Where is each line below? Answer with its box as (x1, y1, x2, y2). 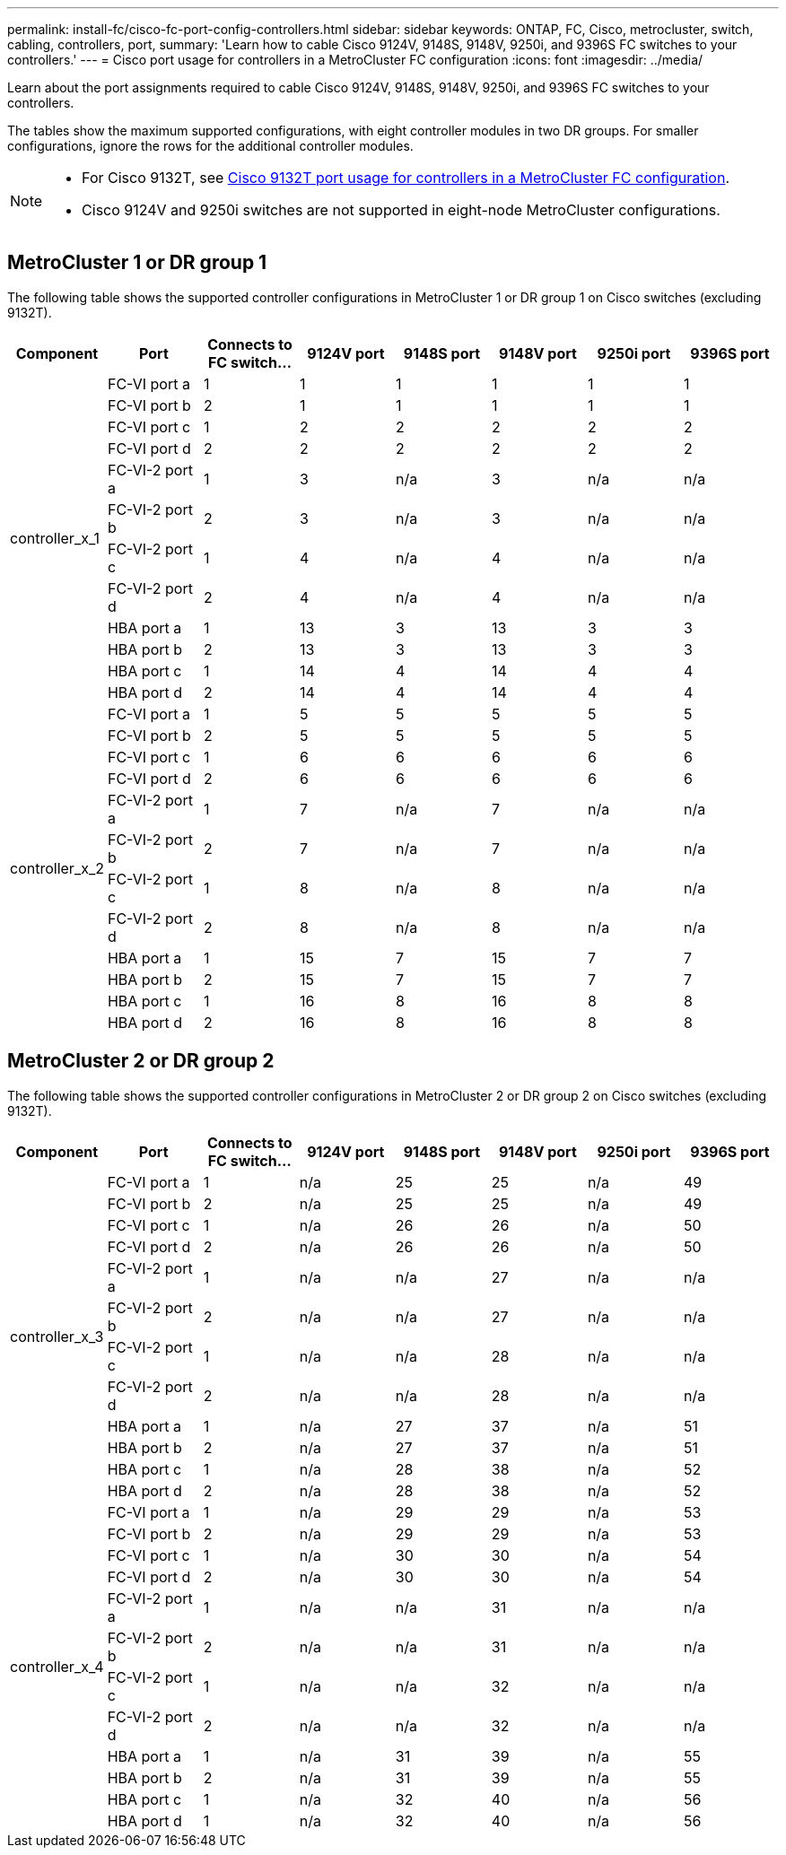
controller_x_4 (10, 1657, 104, 1676)
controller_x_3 (10, 1327, 104, 1346)
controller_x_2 (10, 858, 104, 877)
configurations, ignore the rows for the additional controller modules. (7, 138, 414, 153)
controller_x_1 (10, 528, 100, 547)
